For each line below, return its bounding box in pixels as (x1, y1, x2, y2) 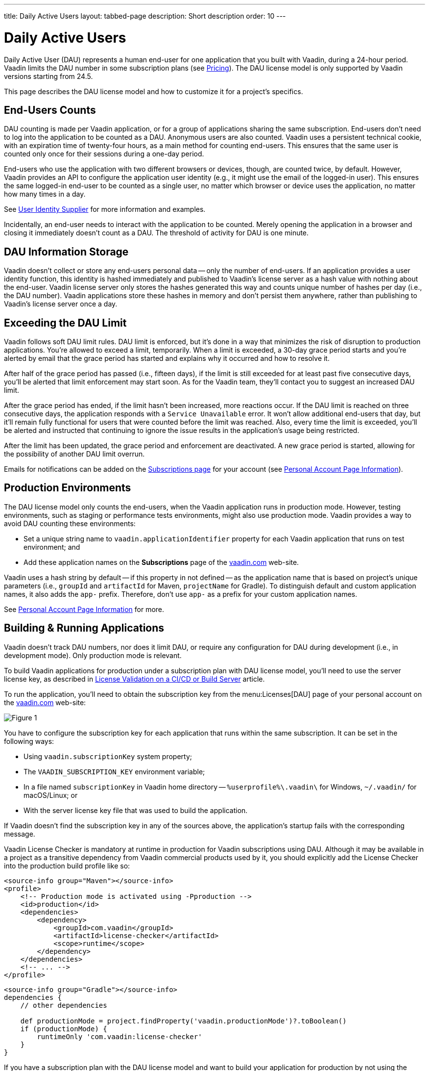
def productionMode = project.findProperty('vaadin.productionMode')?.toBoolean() (20, 1017, 347, 1025)
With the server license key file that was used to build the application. (24, 806, 248, 815)
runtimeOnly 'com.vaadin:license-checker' (37, 1032, 202, 1041)
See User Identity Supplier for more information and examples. (4, 205, 206, 214)
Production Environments (4, 482, 131, 494)
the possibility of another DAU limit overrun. (4, 450, 145, 459)
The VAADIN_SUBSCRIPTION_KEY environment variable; (24, 767, 205, 776)
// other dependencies (20, 1001, 107, 1009)
